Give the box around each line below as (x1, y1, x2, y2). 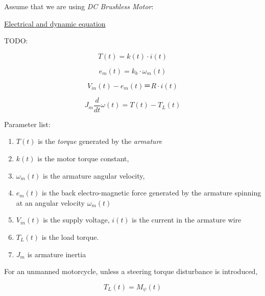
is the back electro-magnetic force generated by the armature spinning (41, 187, 261, 198)
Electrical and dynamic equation (4, 18, 106, 29)
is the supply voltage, (43, 214, 110, 225)
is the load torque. (41, 232, 99, 242)
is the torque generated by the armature (38, 136, 162, 146)
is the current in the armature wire (132, 214, 242, 225)
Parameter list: (4, 118, 51, 129)
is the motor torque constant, (37, 153, 129, 164)
